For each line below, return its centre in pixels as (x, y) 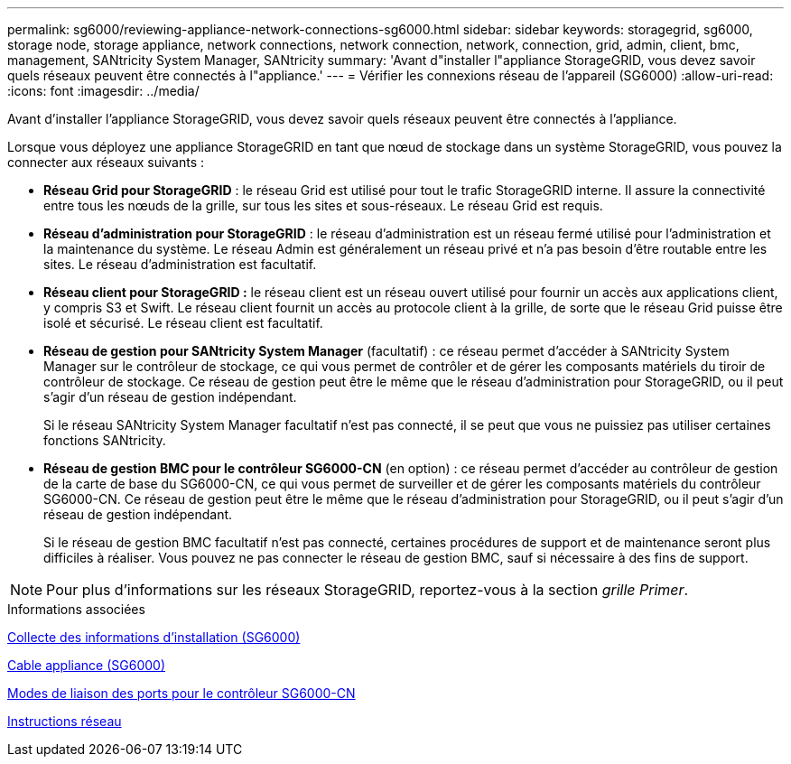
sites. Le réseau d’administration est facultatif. (180, 264)
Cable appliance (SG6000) (86, 665)
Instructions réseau (65, 721)
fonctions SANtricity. (105, 440)
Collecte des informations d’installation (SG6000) (154, 637)
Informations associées (76, 609)
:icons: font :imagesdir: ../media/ (103, 91)
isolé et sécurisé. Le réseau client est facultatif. (183, 323)
